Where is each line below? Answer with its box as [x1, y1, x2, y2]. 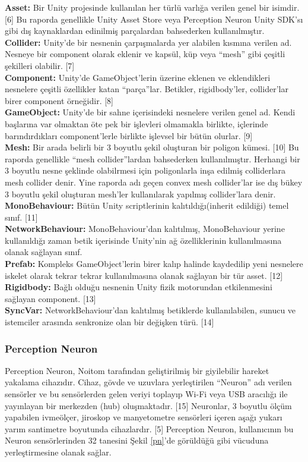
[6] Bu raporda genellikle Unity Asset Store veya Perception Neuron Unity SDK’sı [5, 12, 303, 25]
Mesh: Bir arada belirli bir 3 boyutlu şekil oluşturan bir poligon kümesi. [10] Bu [5, 141, 299, 153]
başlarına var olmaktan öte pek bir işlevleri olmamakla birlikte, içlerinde [5, 117, 268, 130]
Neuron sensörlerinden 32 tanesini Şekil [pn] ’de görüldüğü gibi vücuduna [5, 434, 269, 447]
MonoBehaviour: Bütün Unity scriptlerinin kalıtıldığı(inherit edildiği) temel [5, 199, 289, 212]
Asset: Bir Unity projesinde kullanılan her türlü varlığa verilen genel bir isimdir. [5, 1, 300, 13]
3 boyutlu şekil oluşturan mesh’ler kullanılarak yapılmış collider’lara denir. [5, 187, 276, 200]
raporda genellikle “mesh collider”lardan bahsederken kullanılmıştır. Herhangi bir [5, 152, 300, 165]
